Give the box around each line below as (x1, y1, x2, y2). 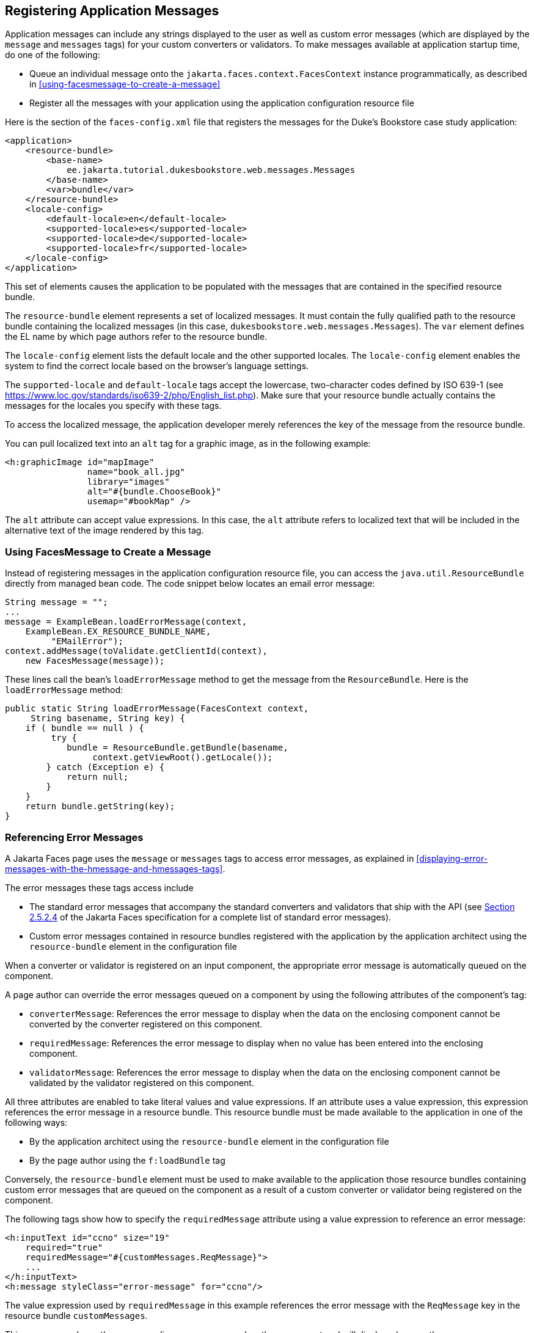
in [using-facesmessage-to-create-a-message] (29, 79, 221, 90)
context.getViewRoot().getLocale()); (92, 752, 273, 763)
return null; (67, 772, 129, 782)
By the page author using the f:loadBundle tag (29, 1155, 225, 1166)
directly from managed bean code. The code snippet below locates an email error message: (5, 578, 375, 589)
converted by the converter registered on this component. (29, 1018, 263, 1029)
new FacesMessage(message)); (25, 656, 165, 666)
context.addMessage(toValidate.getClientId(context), (5, 646, 268, 656)
